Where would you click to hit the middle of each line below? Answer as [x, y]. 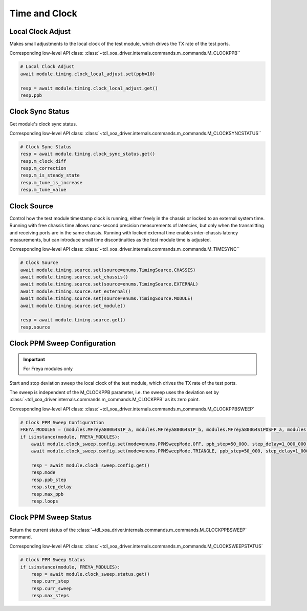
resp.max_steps [50, 596]
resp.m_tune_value [43, 190]
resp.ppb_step [49, 479]
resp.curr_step [50, 581]
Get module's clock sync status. [43, 124]
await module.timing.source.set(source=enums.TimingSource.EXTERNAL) [109, 284]
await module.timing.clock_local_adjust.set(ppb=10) [88, 74]
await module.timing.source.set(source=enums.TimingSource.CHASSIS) [108, 270]
